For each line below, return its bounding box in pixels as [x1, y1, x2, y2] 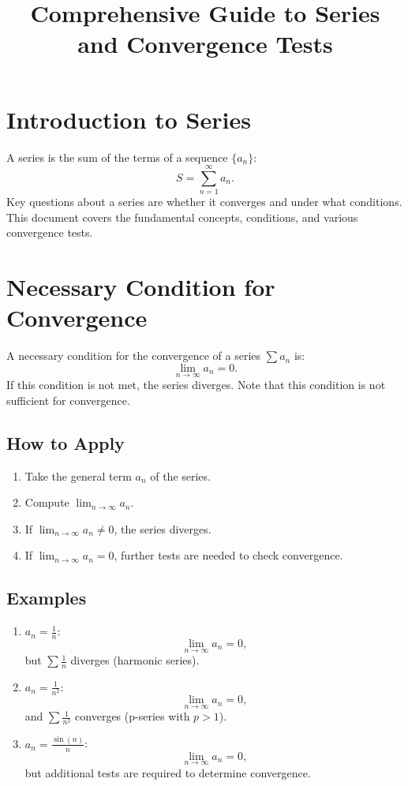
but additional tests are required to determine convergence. [24, 764, 311, 780]
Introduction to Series [6, 103, 251, 135]
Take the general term [24, 467, 132, 484]
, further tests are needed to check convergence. [114, 547, 343, 563]
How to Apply [6, 430, 125, 455]
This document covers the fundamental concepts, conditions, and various [6, 208, 358, 225]
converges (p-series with [75, 708, 190, 724]
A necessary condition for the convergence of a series [6, 347, 261, 364]
